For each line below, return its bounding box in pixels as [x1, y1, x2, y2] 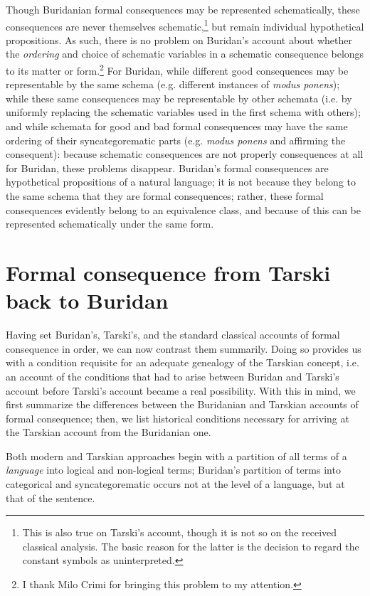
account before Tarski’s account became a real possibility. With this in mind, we [6, 383, 356, 398]
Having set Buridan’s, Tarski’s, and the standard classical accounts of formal [6, 327, 340, 342]
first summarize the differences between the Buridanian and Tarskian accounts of [6, 397, 359, 412]
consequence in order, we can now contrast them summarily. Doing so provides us [6, 341, 361, 356]
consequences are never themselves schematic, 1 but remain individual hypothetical [6, 16, 364, 33]
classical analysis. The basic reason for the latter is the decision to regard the [22, 538, 359, 553]
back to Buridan [6, 286, 169, 315]
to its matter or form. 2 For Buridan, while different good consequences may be [6, 61, 349, 78]
